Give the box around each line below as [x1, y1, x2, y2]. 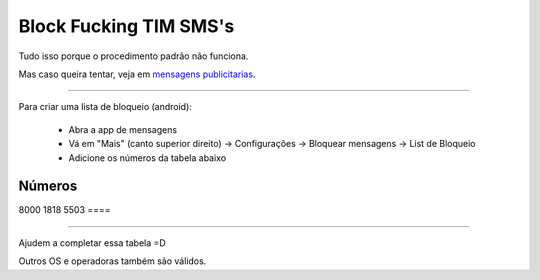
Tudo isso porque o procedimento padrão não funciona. [18, 50, 249, 62]
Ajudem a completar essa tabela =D [18, 236, 167, 249]
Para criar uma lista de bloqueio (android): [18, 101, 192, 113]
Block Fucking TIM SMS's [18, 15, 235, 37]
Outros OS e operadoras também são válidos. [18, 255, 207, 267]
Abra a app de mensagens [68, 123, 178, 135]
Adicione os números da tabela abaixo [68, 151, 227, 164]
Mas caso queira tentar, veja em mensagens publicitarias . [18, 68, 256, 80]
